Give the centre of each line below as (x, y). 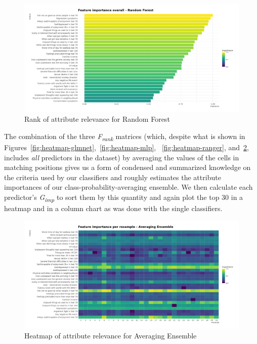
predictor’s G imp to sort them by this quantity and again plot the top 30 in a (124, 197)
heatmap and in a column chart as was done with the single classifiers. (113, 208)
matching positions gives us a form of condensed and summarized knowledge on (127, 167)
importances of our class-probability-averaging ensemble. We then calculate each (128, 187)
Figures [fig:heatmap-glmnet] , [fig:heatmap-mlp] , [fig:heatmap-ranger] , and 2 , (126, 147)
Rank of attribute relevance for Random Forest (97, 119)
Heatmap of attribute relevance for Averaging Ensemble (111, 335)
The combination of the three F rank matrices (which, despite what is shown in (125, 136)
